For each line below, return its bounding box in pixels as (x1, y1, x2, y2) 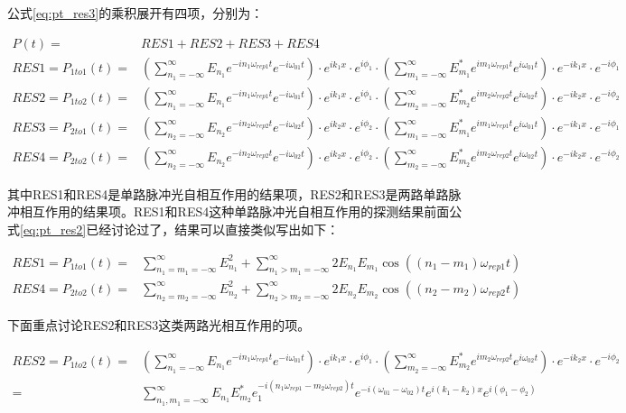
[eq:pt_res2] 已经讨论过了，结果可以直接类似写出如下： (20, 219, 340, 238)
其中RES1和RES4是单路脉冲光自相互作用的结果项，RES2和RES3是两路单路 (7, 184, 449, 203)
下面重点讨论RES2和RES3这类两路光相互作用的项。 (7, 316, 311, 334)
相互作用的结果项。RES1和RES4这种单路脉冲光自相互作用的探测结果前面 (19, 202, 450, 221)
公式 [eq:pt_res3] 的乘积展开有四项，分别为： (7, 4, 264, 22)
